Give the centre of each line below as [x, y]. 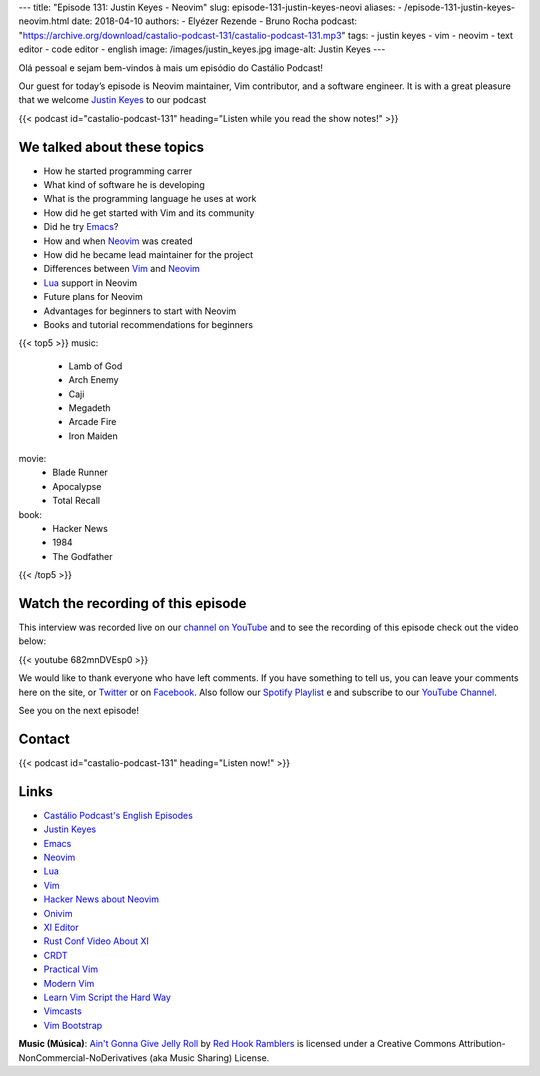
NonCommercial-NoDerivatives [83, 1057]
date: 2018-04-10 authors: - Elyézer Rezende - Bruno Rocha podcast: [214, 21]
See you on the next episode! [79, 711]
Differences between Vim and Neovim [121, 269]
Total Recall [76, 501]
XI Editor [61, 927]
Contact [44, 738]
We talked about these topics [111, 146]
